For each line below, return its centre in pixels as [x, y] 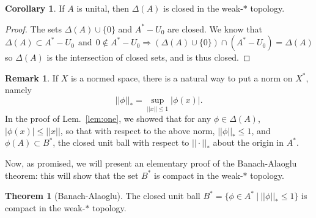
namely [18, 90]
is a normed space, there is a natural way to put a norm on [182, 77]
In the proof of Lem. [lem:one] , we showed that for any [108, 118]
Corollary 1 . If [35, 8]
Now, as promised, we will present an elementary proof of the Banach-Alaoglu [151, 163]
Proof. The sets [34, 28]
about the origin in [248, 142]
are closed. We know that [215, 28]
